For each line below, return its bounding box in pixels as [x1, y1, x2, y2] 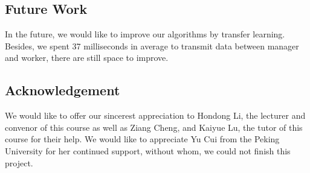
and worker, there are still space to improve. [5, 51, 169, 64]
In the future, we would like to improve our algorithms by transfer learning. [5, 28, 285, 40]
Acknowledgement [5, 81, 120, 99]
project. [5, 156, 33, 169]
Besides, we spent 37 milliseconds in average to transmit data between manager [5, 39, 299, 52]
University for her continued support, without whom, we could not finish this [5, 144, 291, 157]
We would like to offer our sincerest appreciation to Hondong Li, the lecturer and [5, 109, 306, 122]
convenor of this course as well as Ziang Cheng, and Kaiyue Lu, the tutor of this [5, 121, 303, 133]
